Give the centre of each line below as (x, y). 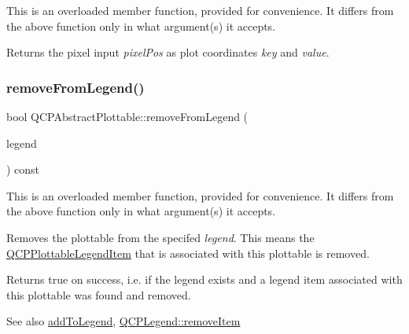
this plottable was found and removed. (99, 294)
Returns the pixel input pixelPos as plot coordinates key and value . (168, 52)
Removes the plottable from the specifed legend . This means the (160, 237)
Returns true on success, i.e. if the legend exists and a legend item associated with (204, 279)
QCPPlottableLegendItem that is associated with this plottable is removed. (188, 253)
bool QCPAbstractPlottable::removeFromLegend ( (127, 116)
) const (23, 169)
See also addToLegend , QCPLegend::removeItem (123, 321)
